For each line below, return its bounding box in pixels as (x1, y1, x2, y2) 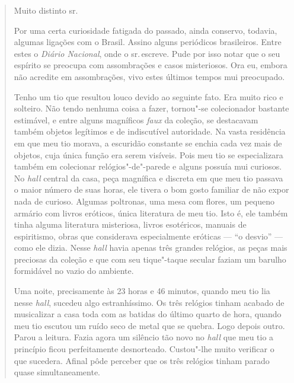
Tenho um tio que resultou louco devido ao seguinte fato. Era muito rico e (14, 90, 283, 103)
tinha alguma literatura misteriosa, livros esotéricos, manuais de (14, 218, 247, 231)
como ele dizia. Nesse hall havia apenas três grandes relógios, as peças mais (14, 241, 287, 254)
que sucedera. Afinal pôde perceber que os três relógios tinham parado (14, 354, 270, 366)
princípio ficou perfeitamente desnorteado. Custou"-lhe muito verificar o (14, 343, 274, 355)
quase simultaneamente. (14, 366, 100, 378)
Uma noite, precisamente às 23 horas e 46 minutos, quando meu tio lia (14, 285, 270, 297)
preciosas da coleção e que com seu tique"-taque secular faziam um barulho (14, 253, 286, 265)
